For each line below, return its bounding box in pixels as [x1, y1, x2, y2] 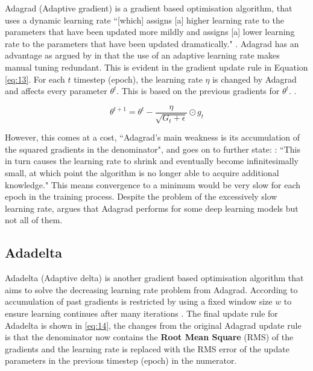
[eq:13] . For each [5, 72, 65, 85]
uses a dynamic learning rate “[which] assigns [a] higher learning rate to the [5, 13, 284, 26]
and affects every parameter [5, 84, 107, 97]
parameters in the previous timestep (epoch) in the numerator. [5, 354, 237, 367]
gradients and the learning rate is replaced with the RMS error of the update [5, 342, 289, 355]
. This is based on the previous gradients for [116, 84, 280, 97]
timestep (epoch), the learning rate [74, 72, 203, 85]
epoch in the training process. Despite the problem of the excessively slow [5, 190, 277, 203]
